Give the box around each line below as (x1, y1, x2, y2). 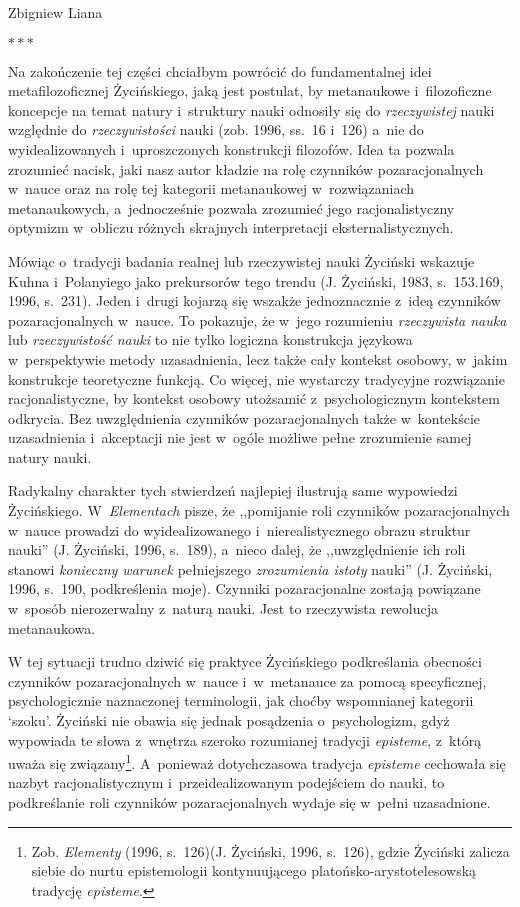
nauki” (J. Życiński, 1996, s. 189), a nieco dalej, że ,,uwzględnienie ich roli (8, 539, 466, 560)
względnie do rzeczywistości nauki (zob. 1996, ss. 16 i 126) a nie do (8, 119, 424, 140)
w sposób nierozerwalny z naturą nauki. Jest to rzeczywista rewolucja (8, 598, 439, 619)
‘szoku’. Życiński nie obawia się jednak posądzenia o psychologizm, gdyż (8, 710, 450, 730)
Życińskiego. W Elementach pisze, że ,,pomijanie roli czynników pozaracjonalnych (8, 500, 510, 521)
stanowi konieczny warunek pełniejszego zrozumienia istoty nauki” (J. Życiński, (8, 558, 493, 579)
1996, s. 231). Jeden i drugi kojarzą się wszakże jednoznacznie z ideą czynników (8, 290, 501, 311)
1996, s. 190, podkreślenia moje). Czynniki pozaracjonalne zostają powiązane (8, 578, 481, 599)
